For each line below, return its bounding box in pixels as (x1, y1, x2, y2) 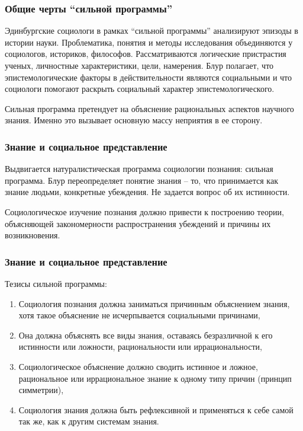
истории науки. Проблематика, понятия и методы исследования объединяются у (5, 36, 293, 48)
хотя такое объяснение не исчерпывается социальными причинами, (18, 309, 260, 321)
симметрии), (18, 384, 64, 396)
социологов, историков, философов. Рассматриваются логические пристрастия (5, 47, 286, 60)
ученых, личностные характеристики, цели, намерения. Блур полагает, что (5, 59, 274, 71)
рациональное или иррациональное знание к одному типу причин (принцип (18, 372, 292, 384)
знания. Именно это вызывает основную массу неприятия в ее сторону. (5, 114, 263, 126)
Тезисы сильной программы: (5, 277, 107, 289)
